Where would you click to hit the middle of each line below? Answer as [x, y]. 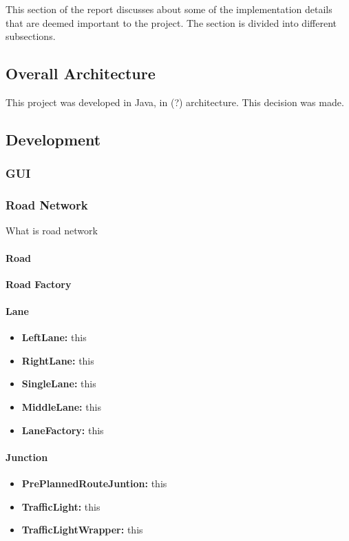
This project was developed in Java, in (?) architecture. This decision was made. [175, 102]
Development [53, 139]
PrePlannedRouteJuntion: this [94, 483]
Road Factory [39, 284]
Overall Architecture [81, 73]
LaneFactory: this [63, 430]
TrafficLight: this [61, 506]
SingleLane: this [59, 384]
